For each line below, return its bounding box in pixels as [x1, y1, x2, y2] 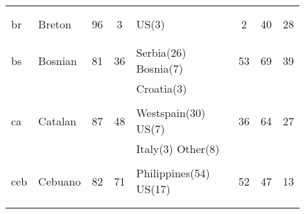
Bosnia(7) [136, 60, 183, 76]
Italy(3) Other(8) [136, 141, 220, 157]
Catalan [38, 112, 77, 129]
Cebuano [38, 172, 81, 189]
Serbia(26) [136, 44, 186, 60]
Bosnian [38, 52, 77, 69]
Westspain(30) [136, 105, 206, 121]
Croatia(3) [136, 80, 187, 96]
